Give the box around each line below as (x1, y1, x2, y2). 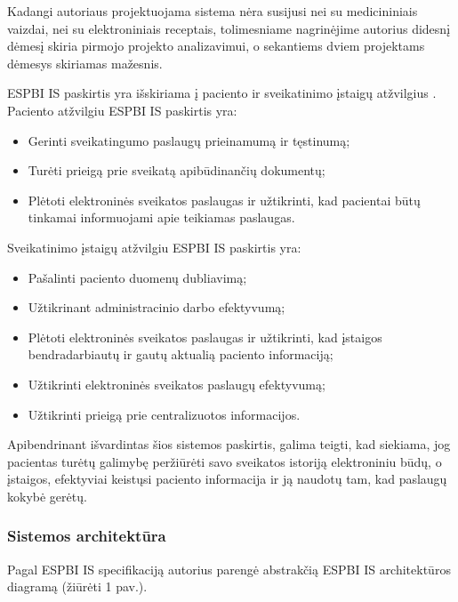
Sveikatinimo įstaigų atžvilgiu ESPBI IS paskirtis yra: (7, 237, 301, 256)
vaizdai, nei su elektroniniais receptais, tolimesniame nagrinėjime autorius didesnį (7, 19, 451, 37)
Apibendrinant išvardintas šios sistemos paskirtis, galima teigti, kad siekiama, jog (7, 435, 451, 454)
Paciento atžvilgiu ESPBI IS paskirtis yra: (7, 100, 237, 119)
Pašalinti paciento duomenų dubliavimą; (28, 268, 247, 286)
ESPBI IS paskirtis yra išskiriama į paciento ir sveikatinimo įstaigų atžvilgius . (7, 84, 437, 102)
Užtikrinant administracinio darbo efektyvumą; (28, 298, 285, 317)
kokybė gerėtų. (7, 486, 87, 505)
